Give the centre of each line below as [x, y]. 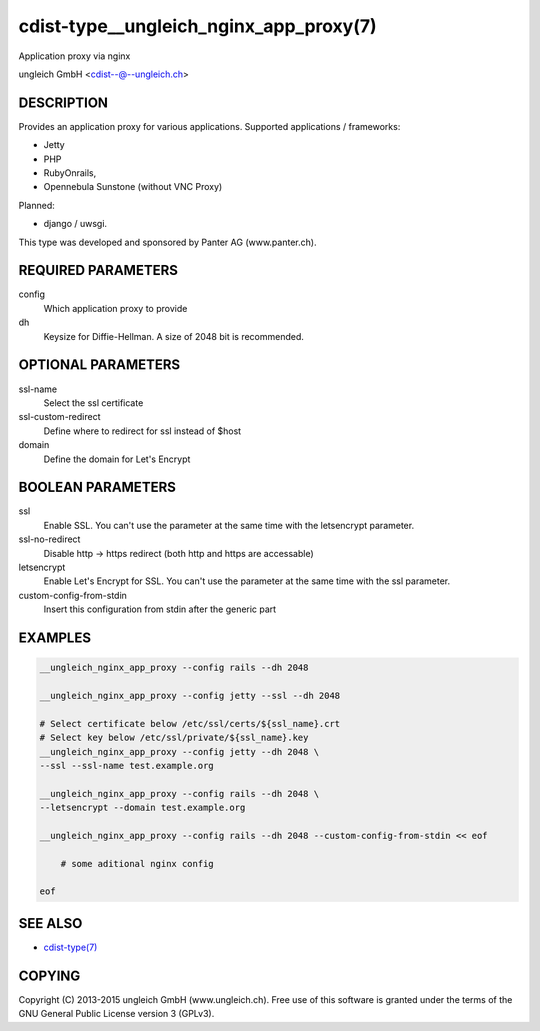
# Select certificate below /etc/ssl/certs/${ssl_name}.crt [190, 723]
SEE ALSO [50, 923]
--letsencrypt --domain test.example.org [142, 808]
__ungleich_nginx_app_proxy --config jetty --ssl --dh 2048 [190, 695]
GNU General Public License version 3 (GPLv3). [116, 1014]
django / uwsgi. [75, 224]
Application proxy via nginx [74, 56]
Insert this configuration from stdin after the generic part [160, 609]
